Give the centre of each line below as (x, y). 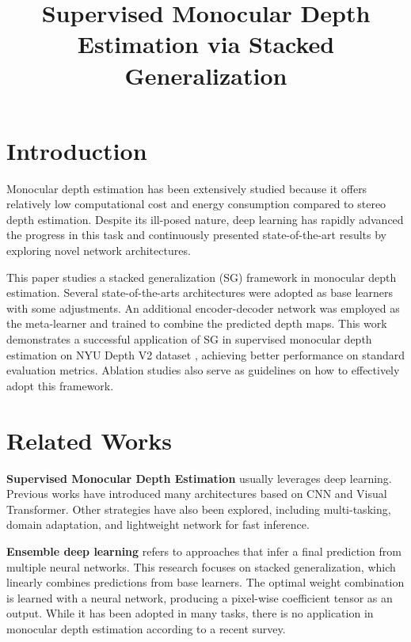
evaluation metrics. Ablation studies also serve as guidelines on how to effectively (203, 370)
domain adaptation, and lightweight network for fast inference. (158, 524)
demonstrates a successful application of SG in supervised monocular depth (189, 339)
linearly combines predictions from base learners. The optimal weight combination (205, 582)
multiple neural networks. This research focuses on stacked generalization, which (201, 566)
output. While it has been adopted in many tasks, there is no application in (190, 613)
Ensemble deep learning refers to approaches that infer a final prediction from (204, 551)
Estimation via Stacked (206, 44)
